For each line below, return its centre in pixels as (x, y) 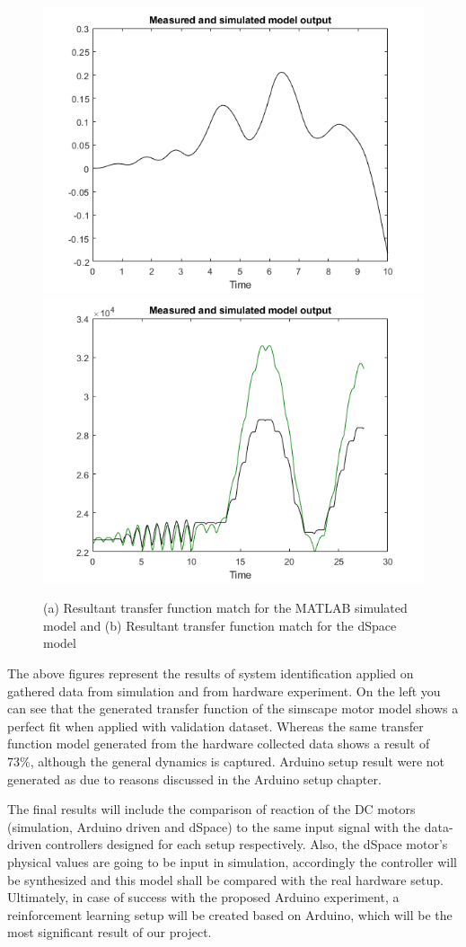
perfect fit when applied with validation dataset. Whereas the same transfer (215, 726)
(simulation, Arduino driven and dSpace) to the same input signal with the (214, 826)
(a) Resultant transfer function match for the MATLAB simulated (225, 608)
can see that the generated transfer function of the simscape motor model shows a (233, 708)
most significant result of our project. (110, 932)
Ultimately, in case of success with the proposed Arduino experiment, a (203, 897)
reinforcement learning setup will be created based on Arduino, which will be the (230, 914)
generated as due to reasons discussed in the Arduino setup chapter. (194, 779)
